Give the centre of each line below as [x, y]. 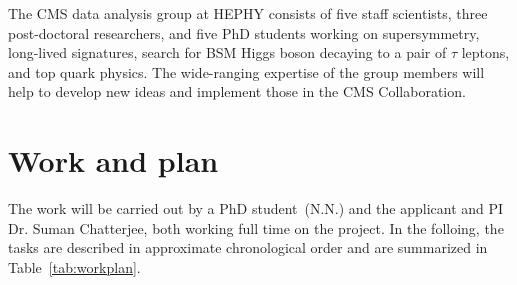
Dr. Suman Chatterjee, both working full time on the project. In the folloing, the [256, 227]
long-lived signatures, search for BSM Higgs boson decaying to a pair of [227, 52]
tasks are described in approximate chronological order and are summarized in [248, 247]
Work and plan [113, 160]
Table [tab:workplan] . [74, 266]
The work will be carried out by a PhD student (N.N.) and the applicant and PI [256, 208]
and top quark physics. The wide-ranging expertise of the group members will [246, 71]
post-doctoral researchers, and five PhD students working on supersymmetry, [244, 32]
